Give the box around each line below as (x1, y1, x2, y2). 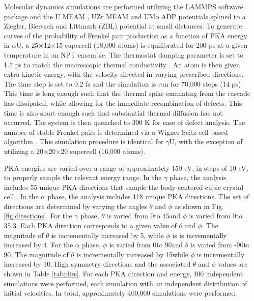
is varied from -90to (190, 240, 250, 250)
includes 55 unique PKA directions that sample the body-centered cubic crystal (4, 181, 244, 192)
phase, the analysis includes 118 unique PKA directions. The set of (47, 191, 249, 202)
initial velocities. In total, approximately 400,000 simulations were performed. (4, 288, 237, 298)
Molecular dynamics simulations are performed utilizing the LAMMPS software (4, 1, 243, 11)
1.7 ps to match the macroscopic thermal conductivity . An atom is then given (4, 59, 240, 69)
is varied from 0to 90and (109, 240, 183, 250)
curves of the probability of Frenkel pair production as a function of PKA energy (4, 30, 248, 40)
